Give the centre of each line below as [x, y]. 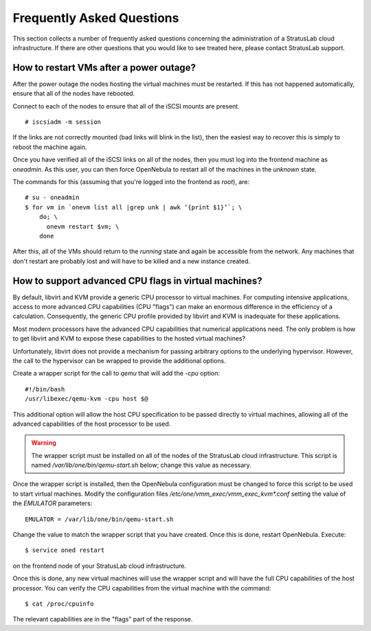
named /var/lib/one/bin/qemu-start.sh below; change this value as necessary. [142, 465]
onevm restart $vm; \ [83, 226]
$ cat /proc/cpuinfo [59, 604]
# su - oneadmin [52, 198]
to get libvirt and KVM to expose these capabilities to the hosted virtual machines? [129, 339]
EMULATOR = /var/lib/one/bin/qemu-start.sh [99, 519]
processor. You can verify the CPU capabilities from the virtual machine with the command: [142, 588]
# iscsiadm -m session [63, 122]
